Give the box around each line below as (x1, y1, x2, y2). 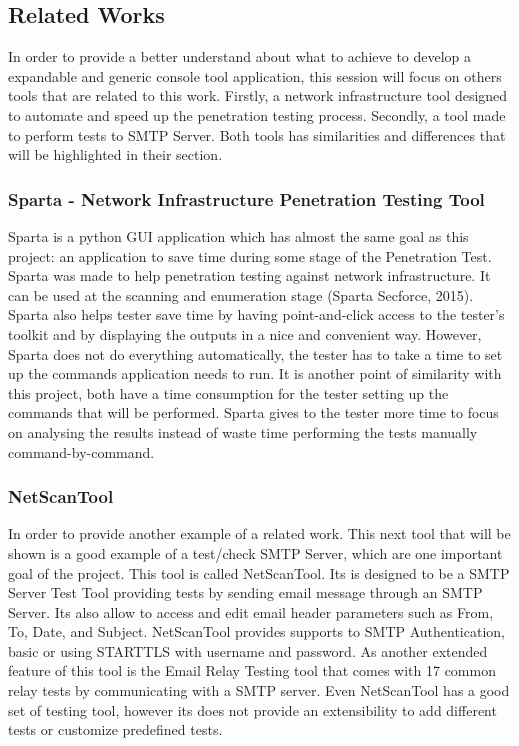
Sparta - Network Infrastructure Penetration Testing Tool (8, 186, 485, 211)
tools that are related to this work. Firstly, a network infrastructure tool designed (8, 85, 508, 106)
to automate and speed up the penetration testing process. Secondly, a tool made (8, 104, 506, 125)
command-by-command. (8, 441, 155, 462)
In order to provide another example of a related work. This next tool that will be (8, 523, 511, 544)
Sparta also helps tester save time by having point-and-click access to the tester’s (8, 304, 505, 325)
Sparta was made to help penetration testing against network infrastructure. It (8, 265, 491, 286)
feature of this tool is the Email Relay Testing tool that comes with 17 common (8, 660, 496, 681)
